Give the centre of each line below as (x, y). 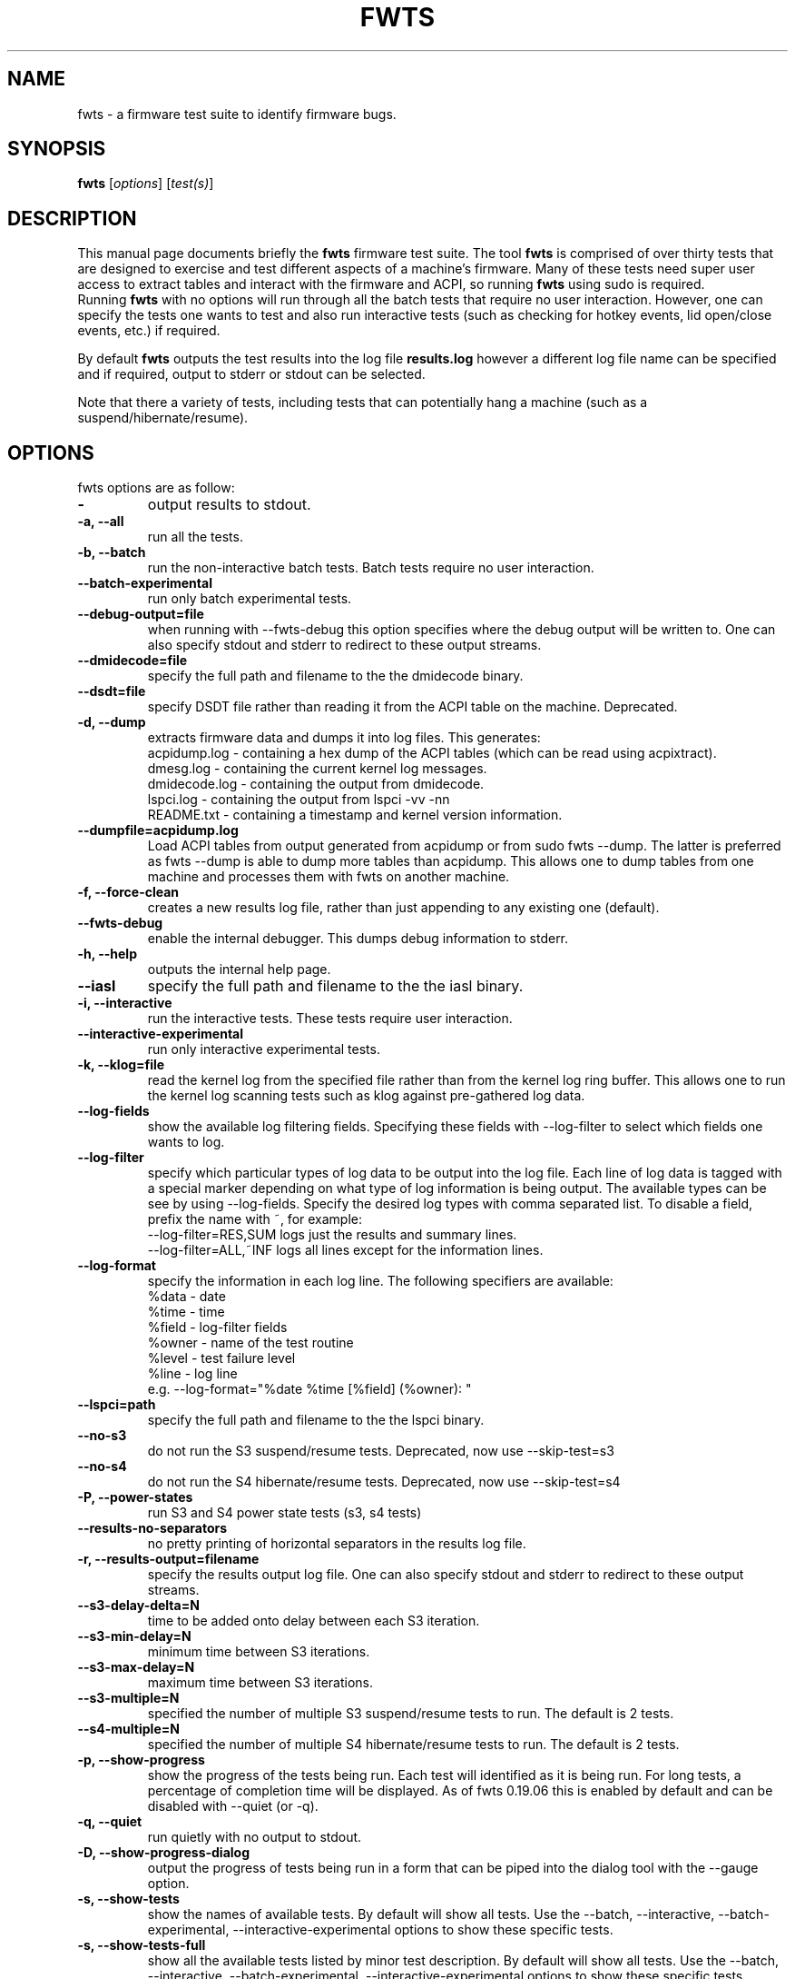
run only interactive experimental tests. (264, 1049)
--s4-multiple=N (128, 1729)
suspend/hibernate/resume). (163, 418)
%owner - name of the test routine (250, 1343)
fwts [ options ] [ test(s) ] (146, 184)
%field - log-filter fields (217, 1328)
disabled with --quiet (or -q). (233, 1806)
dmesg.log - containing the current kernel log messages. (317, 769)
